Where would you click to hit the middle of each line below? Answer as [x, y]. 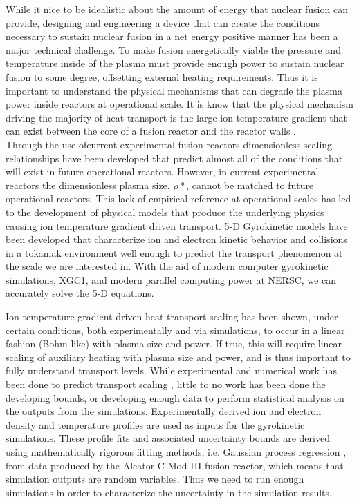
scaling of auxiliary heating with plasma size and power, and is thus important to [178, 357]
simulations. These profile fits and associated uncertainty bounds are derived [168, 438]
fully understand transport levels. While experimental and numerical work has [171, 370]
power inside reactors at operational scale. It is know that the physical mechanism [180, 104]
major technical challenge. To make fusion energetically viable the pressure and [173, 49]
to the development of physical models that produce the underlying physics [165, 212]
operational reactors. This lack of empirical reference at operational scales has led [178, 198]
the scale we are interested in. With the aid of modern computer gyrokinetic [167, 266]
